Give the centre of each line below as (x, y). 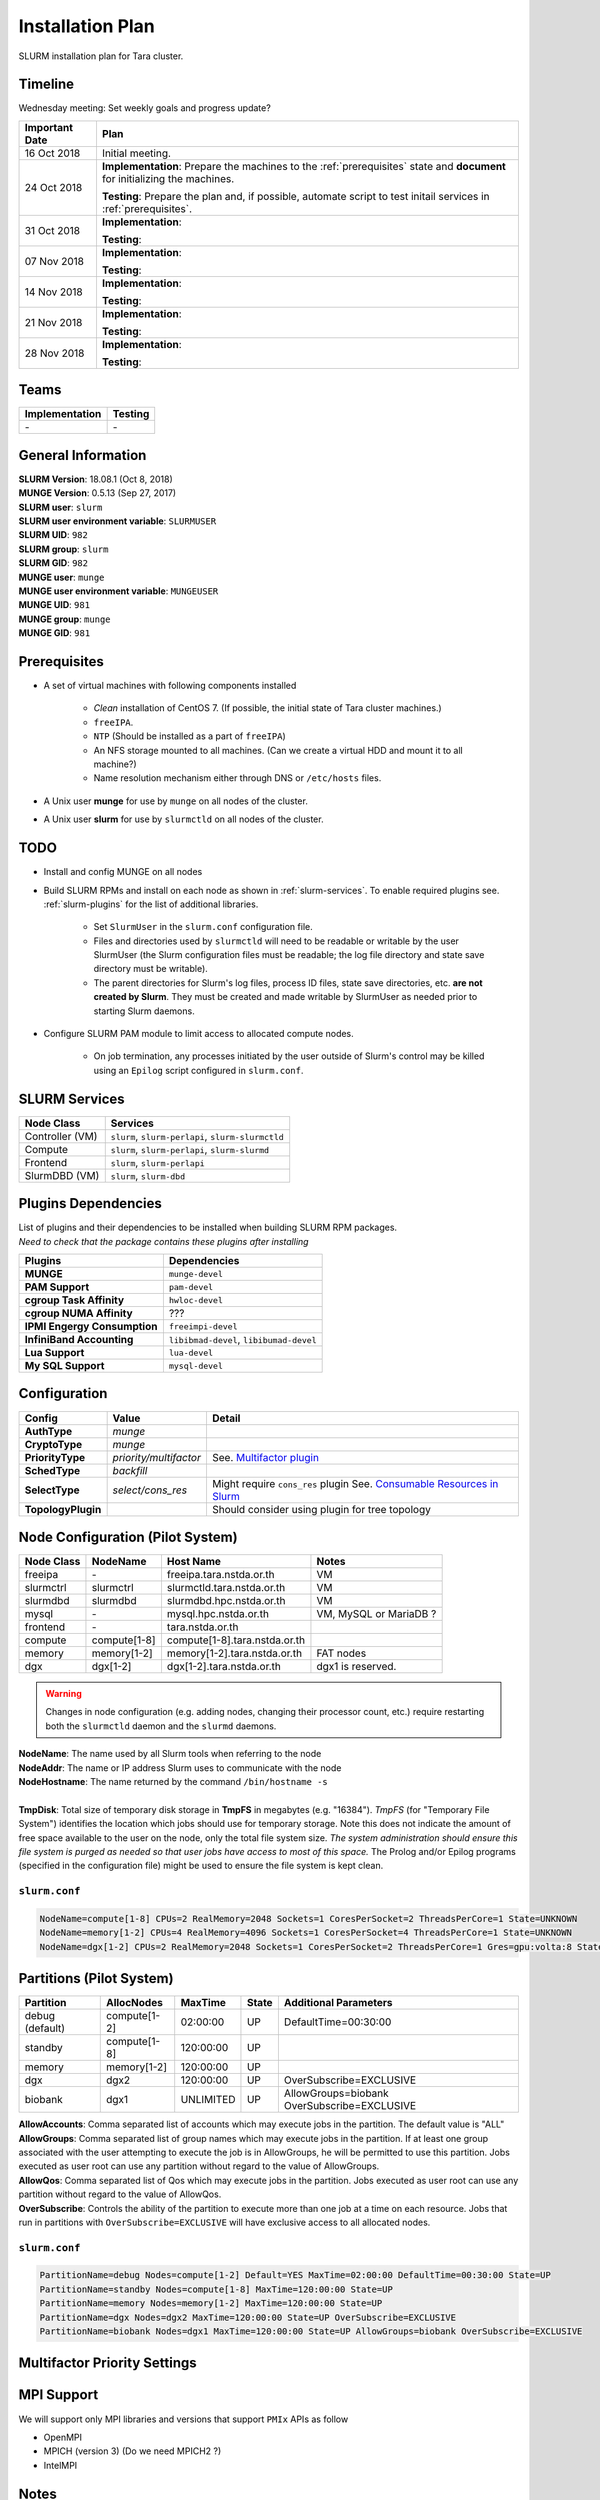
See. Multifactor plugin (265, 1457)
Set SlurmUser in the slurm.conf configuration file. (203, 927)
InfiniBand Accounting (79, 1339)
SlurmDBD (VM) (62, 1175)
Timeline (46, 84)
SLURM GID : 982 (53, 563)
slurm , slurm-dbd (148, 1175)
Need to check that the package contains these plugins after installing (163, 1241)
